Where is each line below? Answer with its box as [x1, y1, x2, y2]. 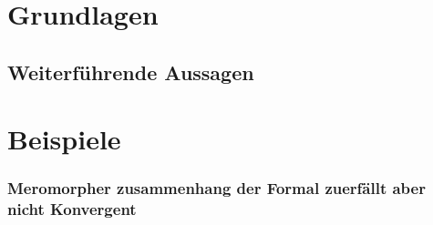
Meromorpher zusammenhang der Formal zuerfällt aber [7, 177, 426, 199]
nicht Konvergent [7, 198, 137, 220]
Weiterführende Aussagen [7, 57, 254, 86]
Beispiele [7, 120, 121, 158]
